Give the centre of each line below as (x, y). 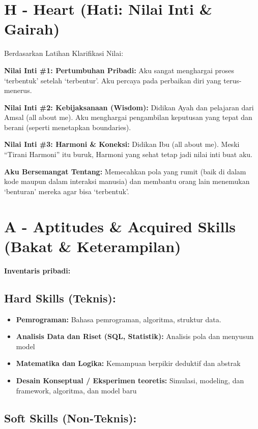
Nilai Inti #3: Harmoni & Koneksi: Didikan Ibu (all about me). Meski (122, 144)
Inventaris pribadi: (37, 270)
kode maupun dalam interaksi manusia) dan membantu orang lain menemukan (127, 181)
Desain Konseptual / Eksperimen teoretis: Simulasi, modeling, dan (130, 380)
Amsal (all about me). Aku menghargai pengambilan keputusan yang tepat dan (128, 117)
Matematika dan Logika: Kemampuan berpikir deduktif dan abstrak (128, 363)
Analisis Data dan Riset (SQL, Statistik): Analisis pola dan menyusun (135, 336)
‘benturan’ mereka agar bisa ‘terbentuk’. (67, 191)
